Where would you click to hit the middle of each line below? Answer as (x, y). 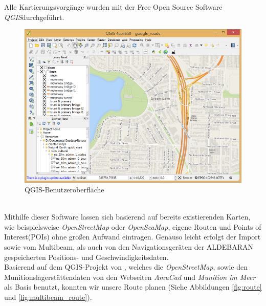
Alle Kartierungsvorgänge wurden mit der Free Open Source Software (113, 7)
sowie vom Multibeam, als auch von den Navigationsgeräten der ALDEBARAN (129, 247)
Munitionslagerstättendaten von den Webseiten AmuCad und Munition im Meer (130, 277)
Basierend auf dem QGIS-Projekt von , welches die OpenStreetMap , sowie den (126, 267)
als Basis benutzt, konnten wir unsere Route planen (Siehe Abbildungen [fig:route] (133, 287)
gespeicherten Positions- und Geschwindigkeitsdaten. (86, 257)
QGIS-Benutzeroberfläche (64, 190)
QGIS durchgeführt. (34, 17)
